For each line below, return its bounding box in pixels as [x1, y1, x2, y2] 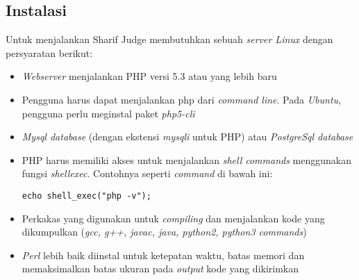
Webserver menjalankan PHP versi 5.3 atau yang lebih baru [22, 69, 277, 83]
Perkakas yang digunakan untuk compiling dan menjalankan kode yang [22, 211, 325, 225]
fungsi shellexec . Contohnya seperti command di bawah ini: [22, 166, 273, 181]
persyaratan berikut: [6, 45, 93, 60]
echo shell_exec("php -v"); [22, 190, 151, 201]
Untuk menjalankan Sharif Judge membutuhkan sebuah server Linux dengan [6, 32, 333, 47]
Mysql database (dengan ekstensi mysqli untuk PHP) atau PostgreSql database [22, 129, 353, 144]
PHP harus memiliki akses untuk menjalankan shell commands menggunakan [22, 152, 351, 167]
